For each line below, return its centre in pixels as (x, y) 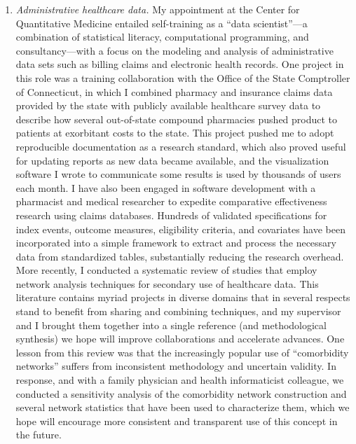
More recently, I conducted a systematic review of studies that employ (166, 270)
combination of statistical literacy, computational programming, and (162, 37)
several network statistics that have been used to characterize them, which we (183, 407)
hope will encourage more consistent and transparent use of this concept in (177, 421)
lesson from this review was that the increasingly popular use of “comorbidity (182, 352)
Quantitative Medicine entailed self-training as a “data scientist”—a (162, 23)
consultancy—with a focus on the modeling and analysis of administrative (174, 50)
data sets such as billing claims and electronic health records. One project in (180, 64)
